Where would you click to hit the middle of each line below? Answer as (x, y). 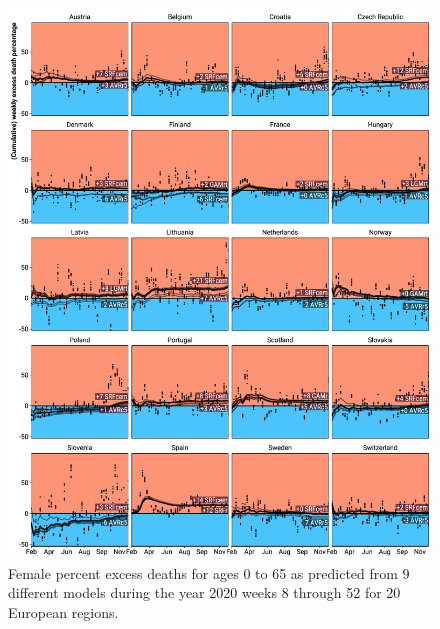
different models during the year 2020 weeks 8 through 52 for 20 (204, 592)
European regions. (63, 611)
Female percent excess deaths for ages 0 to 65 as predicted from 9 (209, 572)
